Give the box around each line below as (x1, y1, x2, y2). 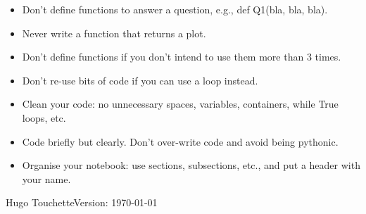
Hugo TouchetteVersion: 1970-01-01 (6, 195, 158, 210)
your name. (22, 171, 71, 186)
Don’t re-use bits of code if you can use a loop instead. (22, 73, 258, 87)
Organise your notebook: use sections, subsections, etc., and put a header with (22, 158, 360, 172)
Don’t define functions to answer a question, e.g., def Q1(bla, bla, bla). (22, 2, 328, 16)
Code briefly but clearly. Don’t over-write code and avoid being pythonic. (22, 134, 339, 149)
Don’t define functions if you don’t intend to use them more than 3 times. (22, 49, 341, 64)
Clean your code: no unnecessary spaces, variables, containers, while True (22, 96, 339, 111)
